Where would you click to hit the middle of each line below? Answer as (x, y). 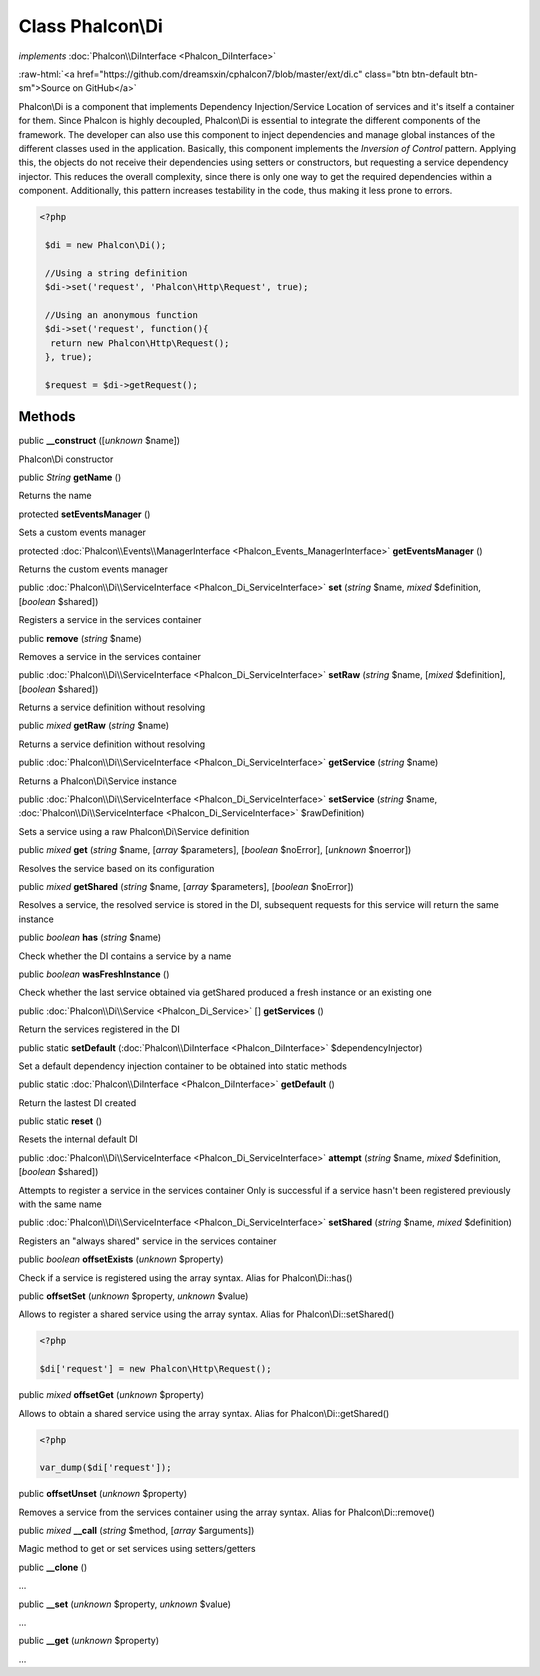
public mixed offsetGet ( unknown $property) (111, 1395)
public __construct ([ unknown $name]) (99, 441)
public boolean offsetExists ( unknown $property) (121, 1259)
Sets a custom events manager (82, 532)
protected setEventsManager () (84, 514)
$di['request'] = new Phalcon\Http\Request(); (155, 1369)
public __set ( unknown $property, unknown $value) (125, 1604)
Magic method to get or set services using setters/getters (137, 1549)
